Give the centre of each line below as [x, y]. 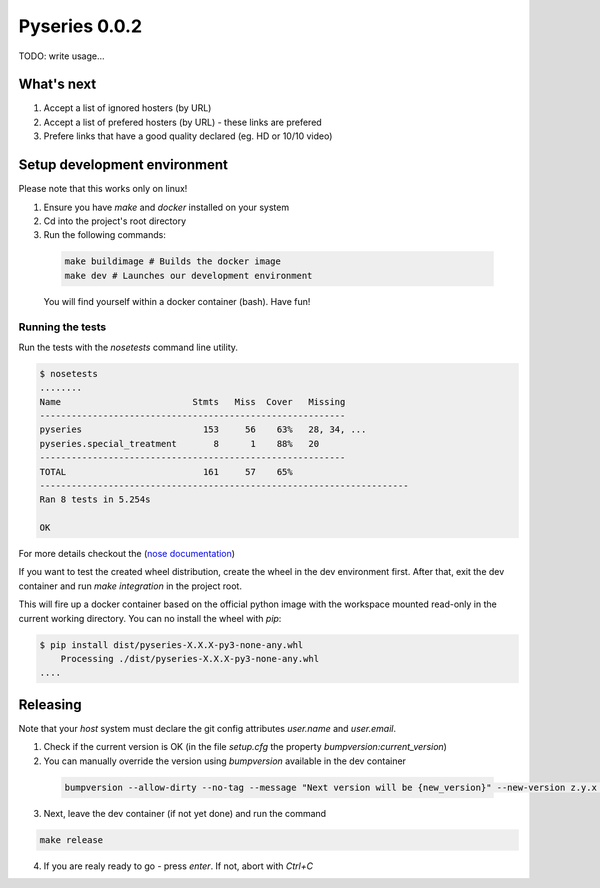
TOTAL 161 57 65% [166, 471]
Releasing [50, 704]
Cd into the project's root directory [115, 221]
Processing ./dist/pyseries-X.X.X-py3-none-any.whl [190, 659]
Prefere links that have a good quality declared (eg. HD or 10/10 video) [188, 136]
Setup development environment [123, 165]
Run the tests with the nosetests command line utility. [128, 347]
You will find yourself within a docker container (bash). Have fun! [177, 301]
